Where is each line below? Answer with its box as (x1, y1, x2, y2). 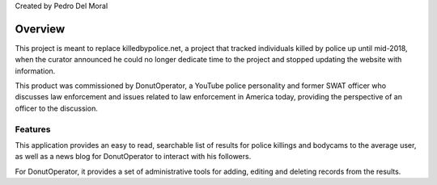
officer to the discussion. (15, 103, 99, 113)
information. (15, 65, 56, 76)
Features (15, 124, 51, 135)
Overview (15, 22, 66, 36)
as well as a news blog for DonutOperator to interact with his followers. (15, 152, 252, 162)
